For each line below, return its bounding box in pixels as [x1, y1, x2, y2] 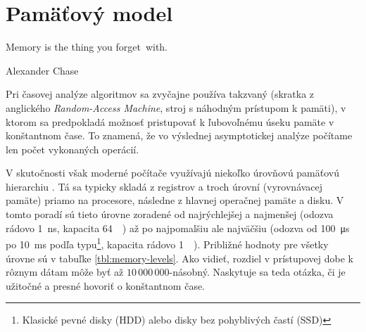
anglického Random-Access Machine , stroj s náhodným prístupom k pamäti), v [6, 100, 346, 115]
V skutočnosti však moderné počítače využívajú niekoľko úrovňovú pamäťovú [6, 165, 340, 180]
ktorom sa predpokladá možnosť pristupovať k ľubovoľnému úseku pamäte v [6, 114, 334, 129]
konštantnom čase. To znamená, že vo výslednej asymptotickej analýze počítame [6, 128, 353, 143]
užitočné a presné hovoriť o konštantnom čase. [6, 278, 206, 293]
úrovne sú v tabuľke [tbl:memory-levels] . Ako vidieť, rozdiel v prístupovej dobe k [6, 250, 353, 265]
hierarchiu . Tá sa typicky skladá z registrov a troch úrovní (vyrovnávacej [6, 179, 323, 193]
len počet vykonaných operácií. [6, 141, 139, 156]
